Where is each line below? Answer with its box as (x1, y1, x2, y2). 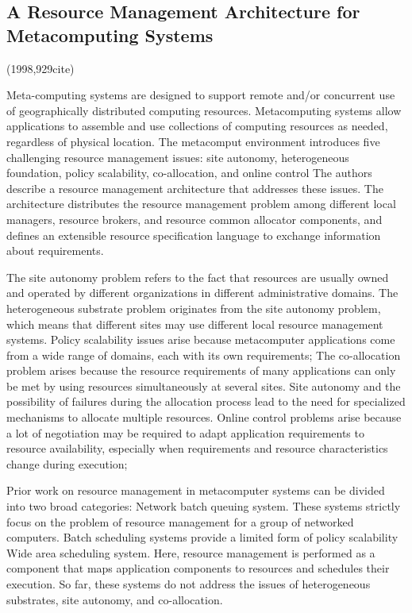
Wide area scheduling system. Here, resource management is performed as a (6, 544, 375, 561)
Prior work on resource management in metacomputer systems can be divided (6, 482, 385, 499)
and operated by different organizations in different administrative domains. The (6, 284, 399, 301)
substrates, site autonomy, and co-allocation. (6, 591, 223, 607)
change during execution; (6, 455, 128, 472)
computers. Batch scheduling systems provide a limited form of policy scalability (6, 529, 399, 546)
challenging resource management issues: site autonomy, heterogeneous (6, 148, 349, 165)
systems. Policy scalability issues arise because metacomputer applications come (6, 331, 395, 348)
